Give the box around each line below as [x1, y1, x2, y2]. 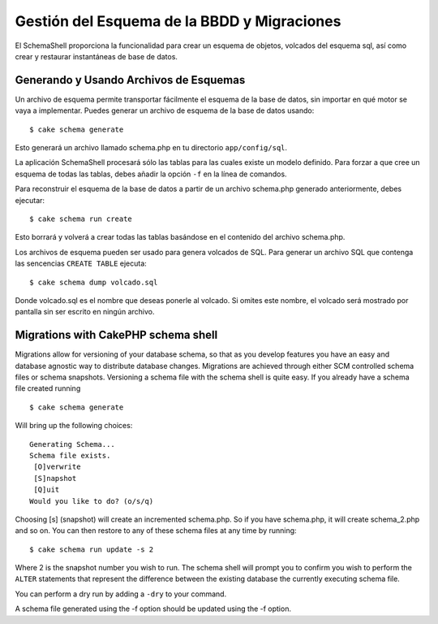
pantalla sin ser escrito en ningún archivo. [15, 307, 155, 317]
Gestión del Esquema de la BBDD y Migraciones [15, 12, 341, 30]
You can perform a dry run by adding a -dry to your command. [15, 589, 227, 599]
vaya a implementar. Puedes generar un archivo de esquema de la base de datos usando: [15, 106, 315, 115]
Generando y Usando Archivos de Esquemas [15, 73, 246, 87]
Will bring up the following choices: [15, 421, 133, 431]
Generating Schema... [29, 440, 115, 448]
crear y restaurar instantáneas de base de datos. [15, 51, 178, 61]
